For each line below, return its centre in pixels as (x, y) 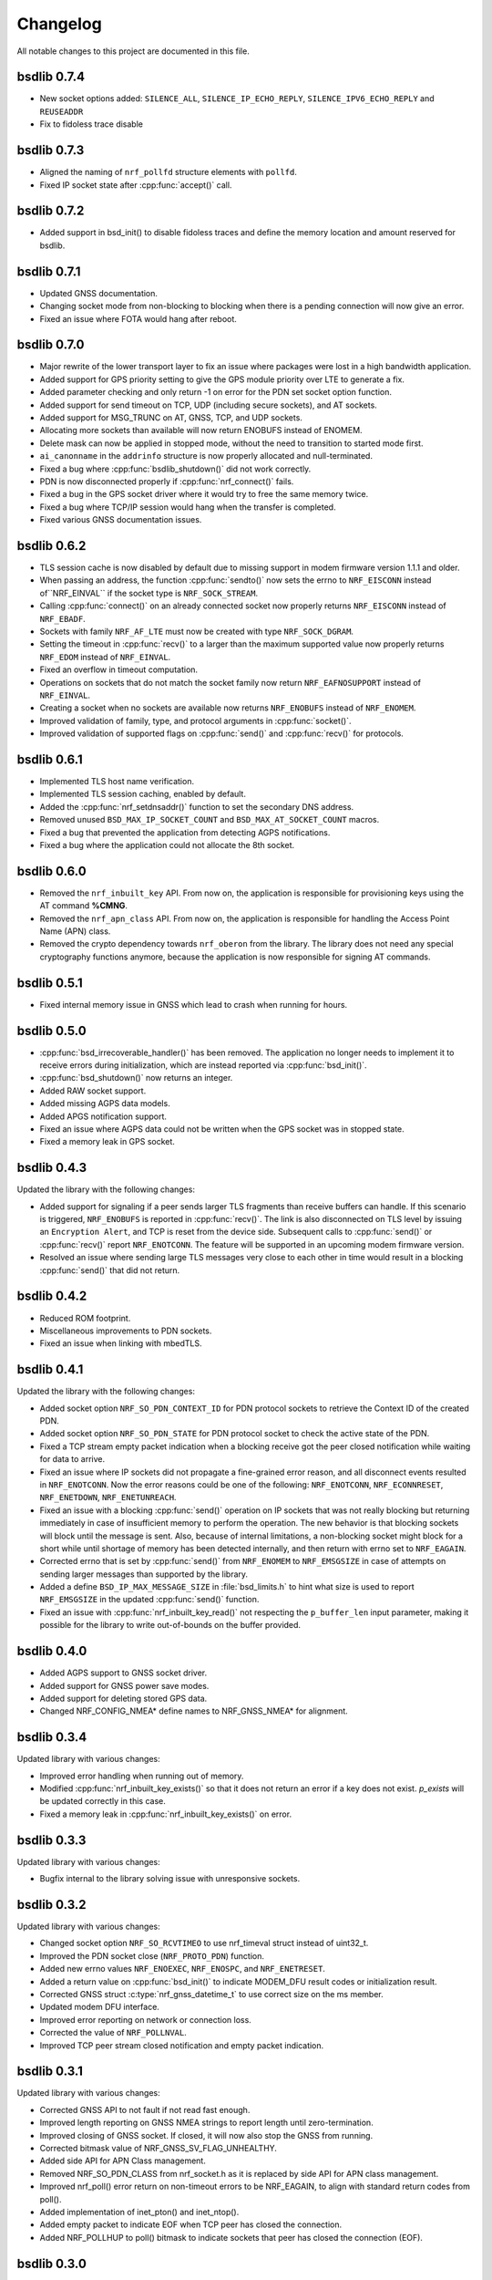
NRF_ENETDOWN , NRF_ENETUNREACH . (108, 1498)
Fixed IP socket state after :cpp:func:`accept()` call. (136, 185)
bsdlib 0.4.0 (52, 1651)
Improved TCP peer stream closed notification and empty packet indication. (182, 2045)
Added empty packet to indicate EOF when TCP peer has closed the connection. (190, 2224)
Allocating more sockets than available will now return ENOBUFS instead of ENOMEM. (201, 430)
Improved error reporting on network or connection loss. (146, 2019)
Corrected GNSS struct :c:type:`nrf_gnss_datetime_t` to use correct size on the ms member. (211, 1994)
